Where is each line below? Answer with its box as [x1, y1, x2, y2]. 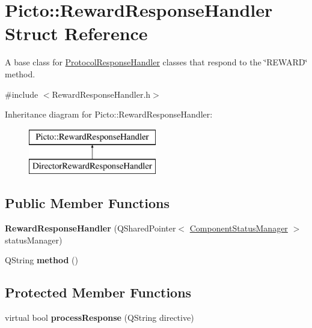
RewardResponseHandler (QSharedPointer [5, 222, 176, 234]
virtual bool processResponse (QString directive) [5, 311, 194, 324]
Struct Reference [5, 21, 148, 46]
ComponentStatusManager [189, 222, 288, 234]
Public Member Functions [5, 194, 170, 212]
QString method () [5, 254, 78, 266]
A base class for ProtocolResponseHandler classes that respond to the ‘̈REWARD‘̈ [5, 56, 308, 68]
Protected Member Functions [5, 283, 192, 302]
